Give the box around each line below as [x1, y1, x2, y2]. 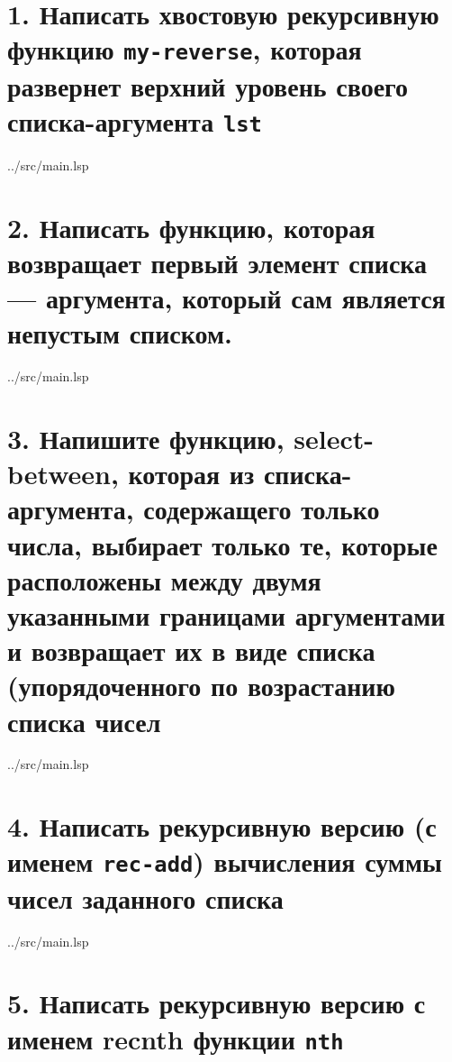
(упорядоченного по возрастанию [7, 667, 395, 704]
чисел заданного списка [7, 879, 284, 916]
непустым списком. [7, 315, 233, 352]
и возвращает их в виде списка [7, 632, 375, 669]
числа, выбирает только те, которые [7, 526, 438, 563]
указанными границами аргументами [7, 596, 446, 633]
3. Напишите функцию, [7, 420, 285, 456]
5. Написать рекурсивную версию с [7, 984, 426, 1021]
